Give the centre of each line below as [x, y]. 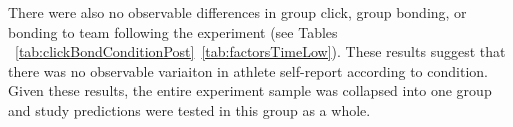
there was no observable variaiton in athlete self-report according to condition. [248, 70]
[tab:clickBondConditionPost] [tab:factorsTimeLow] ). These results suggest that [260, 51]
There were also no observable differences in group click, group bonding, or [237, 12]
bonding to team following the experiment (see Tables [173, 31]
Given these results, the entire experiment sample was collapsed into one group [250, 90]
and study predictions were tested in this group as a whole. [189, 109]
